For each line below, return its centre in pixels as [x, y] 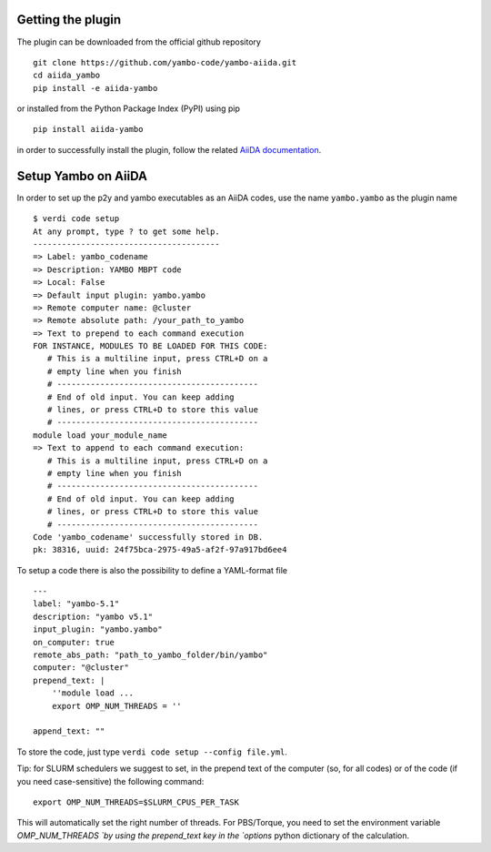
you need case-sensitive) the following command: [110, 781]
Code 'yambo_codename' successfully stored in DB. [148, 537]
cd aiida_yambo [67, 76]
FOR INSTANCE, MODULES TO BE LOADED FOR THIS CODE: [150, 346]
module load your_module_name [100, 435]
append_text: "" [69, 731]
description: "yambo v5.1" [93, 616]
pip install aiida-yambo [88, 129]
